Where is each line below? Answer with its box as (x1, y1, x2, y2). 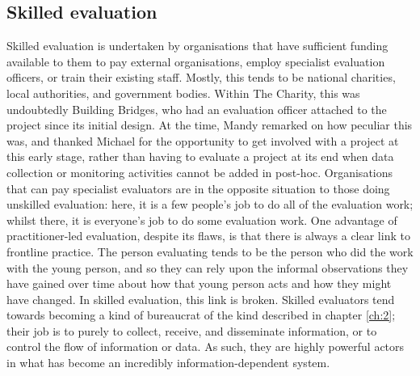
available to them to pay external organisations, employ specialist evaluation (6, 53, 385, 70)
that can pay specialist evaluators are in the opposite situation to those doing (6, 180, 390, 196)
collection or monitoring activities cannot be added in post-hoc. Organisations (6, 163, 393, 180)
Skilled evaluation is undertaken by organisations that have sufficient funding (6, 37, 388, 54)
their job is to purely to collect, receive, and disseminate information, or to (6, 322, 377, 339)
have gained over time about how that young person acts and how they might (6, 275, 392, 292)
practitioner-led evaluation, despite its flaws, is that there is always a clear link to (6, 227, 410, 244)
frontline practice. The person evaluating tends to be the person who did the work (6, 243, 414, 260)
